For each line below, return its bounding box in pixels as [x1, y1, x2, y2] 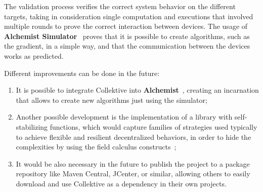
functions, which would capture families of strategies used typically [50, 121, 257, 132]
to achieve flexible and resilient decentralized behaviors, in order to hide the [16, 131, 251, 142]
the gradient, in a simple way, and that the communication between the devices [4, 41, 250, 51]
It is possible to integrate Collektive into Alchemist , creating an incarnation [16, 85, 259, 95]
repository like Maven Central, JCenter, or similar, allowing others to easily [16, 168, 250, 179]
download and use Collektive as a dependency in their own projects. [16, 178, 227, 188]
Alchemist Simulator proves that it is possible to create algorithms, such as [4, 30, 250, 41]
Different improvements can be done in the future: [4, 67, 160, 78]
